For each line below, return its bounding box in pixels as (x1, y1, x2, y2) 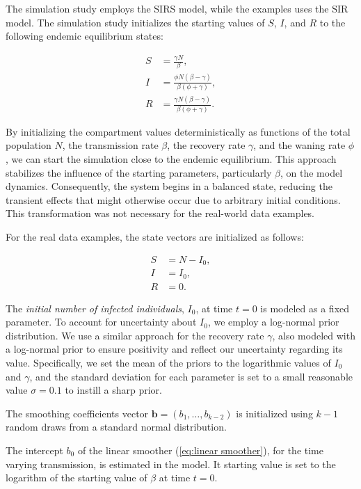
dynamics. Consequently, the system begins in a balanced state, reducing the (6, 179, 332, 193)
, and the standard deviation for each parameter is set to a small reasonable (29, 369, 353, 383)
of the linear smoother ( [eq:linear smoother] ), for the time (77, 442, 323, 457)
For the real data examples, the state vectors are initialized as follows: (6, 230, 304, 244)
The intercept (6, 442, 63, 457)
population (6, 138, 51, 152)
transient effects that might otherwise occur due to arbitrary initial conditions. (6, 192, 341, 207)
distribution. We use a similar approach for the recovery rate (6, 328, 264, 342)
